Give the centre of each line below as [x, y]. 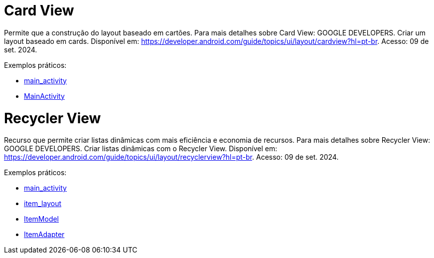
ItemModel [41, 219]
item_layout [43, 204]
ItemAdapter [44, 235]
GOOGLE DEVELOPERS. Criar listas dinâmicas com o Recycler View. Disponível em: [141, 149]
